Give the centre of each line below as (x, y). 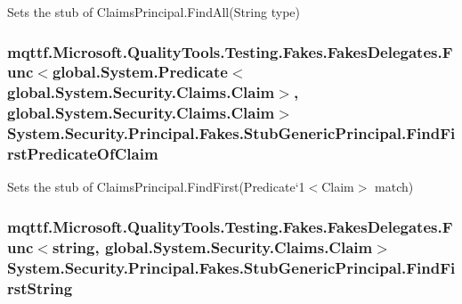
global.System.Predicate (140, 72)
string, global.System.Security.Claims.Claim (212, 246)
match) (394, 187)
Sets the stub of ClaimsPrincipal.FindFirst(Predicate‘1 (156, 187)
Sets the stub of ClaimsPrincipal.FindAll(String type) (154, 12)
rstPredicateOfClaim (83, 154)
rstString (40, 288)
